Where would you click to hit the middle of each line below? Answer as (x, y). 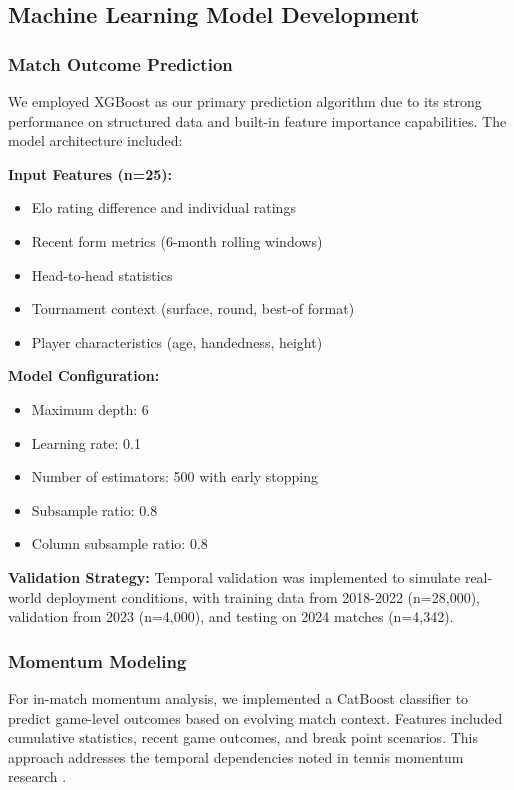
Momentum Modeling (97, 660)
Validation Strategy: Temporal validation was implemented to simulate (234, 576)
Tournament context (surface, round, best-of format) (193, 308)
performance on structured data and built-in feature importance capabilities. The (257, 120)
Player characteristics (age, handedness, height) (177, 341)
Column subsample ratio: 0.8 (119, 543)
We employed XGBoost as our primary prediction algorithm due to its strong (245, 101)
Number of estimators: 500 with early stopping (174, 476)
